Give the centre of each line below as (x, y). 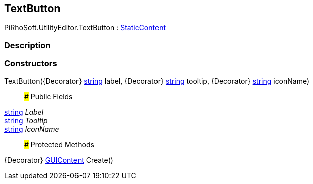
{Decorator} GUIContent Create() (59, 160)
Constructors (31, 63)
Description (27, 45)
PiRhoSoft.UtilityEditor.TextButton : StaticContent (85, 28)
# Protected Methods (59, 144)
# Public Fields (49, 96)
